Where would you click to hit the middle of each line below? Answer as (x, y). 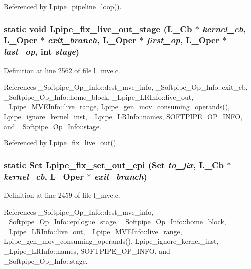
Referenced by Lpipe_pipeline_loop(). (63, 6)
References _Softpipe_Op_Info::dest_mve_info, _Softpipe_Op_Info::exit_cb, (126, 87)
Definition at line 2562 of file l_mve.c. (62, 70)
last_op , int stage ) (42, 52)
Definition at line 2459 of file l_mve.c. (62, 195)
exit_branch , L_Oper (92, 40)
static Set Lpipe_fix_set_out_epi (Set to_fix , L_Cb (114, 165)
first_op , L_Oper (183, 40)
